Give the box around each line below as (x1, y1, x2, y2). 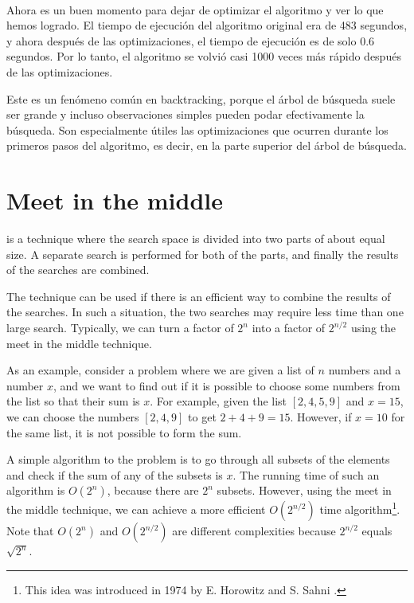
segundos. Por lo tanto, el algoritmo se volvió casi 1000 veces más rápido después (6, 48, 401, 65)
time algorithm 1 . (319, 499, 400, 518)
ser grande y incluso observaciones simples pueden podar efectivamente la (6, 106, 365, 123)
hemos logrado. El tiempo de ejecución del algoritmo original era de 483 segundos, (6, 17, 408, 33)
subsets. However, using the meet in (217, 482, 392, 499)
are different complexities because (172, 523, 336, 539)
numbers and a (328, 362, 401, 378)
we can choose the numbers (6, 409, 139, 425)
